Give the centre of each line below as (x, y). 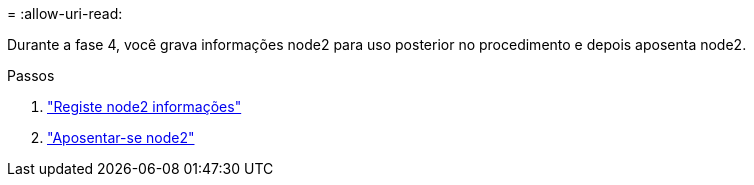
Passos (31, 75)
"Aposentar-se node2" (121, 137)
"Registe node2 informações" (144, 106)
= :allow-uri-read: (65, 13)
